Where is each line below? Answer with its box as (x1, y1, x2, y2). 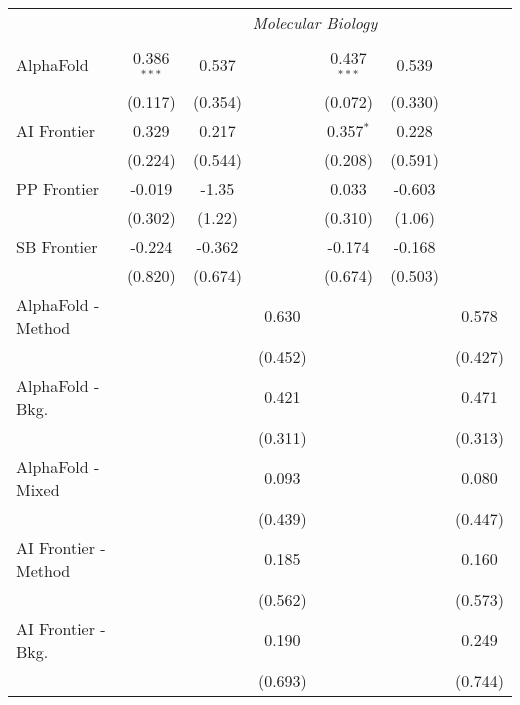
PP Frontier (16, 176, 100, 200)
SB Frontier (16, 234, 98, 258)
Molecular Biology (252, 11, 378, 34)
